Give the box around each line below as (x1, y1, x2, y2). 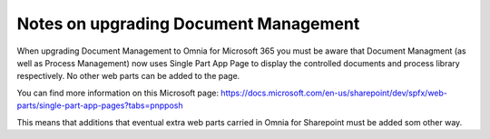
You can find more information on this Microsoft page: (16, 87, 220, 98)
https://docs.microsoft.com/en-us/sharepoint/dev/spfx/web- (220, 87, 448, 98)
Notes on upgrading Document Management (16, 14, 360, 34)
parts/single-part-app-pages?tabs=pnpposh (16, 100, 183, 111)
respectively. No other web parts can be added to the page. (16, 71, 240, 82)
